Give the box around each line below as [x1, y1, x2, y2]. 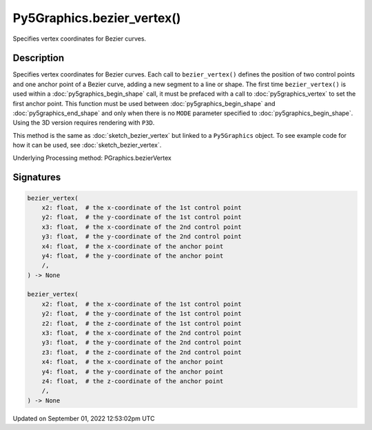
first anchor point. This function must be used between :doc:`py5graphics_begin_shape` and [12, 99, 276, 107]
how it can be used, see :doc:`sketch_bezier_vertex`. [12, 141, 162, 150]
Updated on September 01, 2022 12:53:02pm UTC [12, 414, 155, 422]
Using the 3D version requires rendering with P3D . [12, 119, 155, 127]
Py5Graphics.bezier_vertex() [12, 10, 181, 25]
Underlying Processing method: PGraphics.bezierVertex [12, 154, 172, 162]
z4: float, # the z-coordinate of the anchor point [41, 378, 224, 385]
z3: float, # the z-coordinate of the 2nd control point [41, 348, 242, 356]
